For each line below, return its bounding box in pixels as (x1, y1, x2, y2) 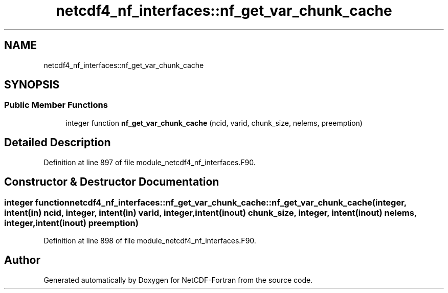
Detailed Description (4, 136, 111, 149)
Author (4, 254, 40, 267)
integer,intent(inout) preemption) (4, 217, 139, 228)
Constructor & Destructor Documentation (4, 175, 219, 189)
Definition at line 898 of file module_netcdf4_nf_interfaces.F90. (43, 236, 256, 245)
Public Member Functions (4, 100, 108, 110)
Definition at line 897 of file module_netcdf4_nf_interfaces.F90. (43, 157, 256, 167)
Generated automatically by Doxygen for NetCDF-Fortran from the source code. (43, 275, 313, 284)
